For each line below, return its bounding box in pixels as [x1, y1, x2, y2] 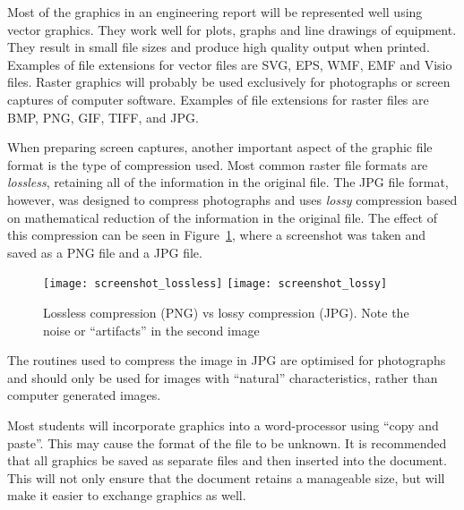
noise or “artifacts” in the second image [43, 320, 260, 339]
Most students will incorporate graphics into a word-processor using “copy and [7, 415, 439, 434]
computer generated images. [7, 386, 161, 404]
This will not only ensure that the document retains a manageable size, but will [7, 468, 445, 487]
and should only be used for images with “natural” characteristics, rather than [7, 368, 438, 387]
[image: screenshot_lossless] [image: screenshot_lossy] [43, 277, 388, 291]
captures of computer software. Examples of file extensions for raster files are [7, 89, 429, 108]
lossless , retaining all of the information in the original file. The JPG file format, [7, 173, 449, 191]
